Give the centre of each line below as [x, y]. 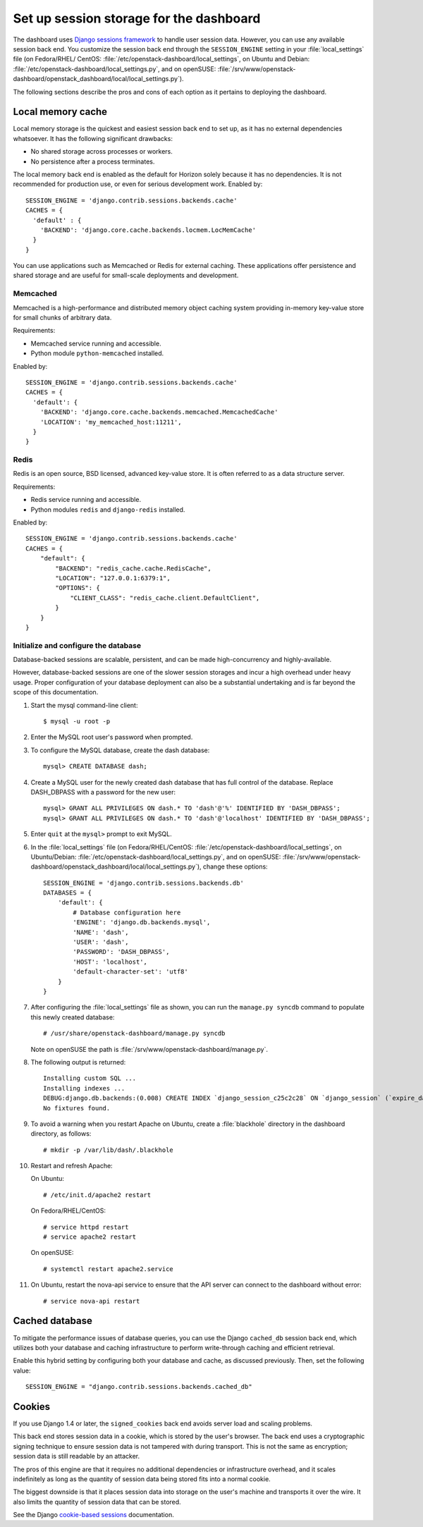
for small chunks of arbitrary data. [62, 318]
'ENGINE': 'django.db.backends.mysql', [142, 922]
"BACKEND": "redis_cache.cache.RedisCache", [133, 568]
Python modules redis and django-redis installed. [108, 509]
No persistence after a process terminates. [93, 161]
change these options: [235, 866]
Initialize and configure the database [77, 645]
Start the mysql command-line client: [84, 705]
